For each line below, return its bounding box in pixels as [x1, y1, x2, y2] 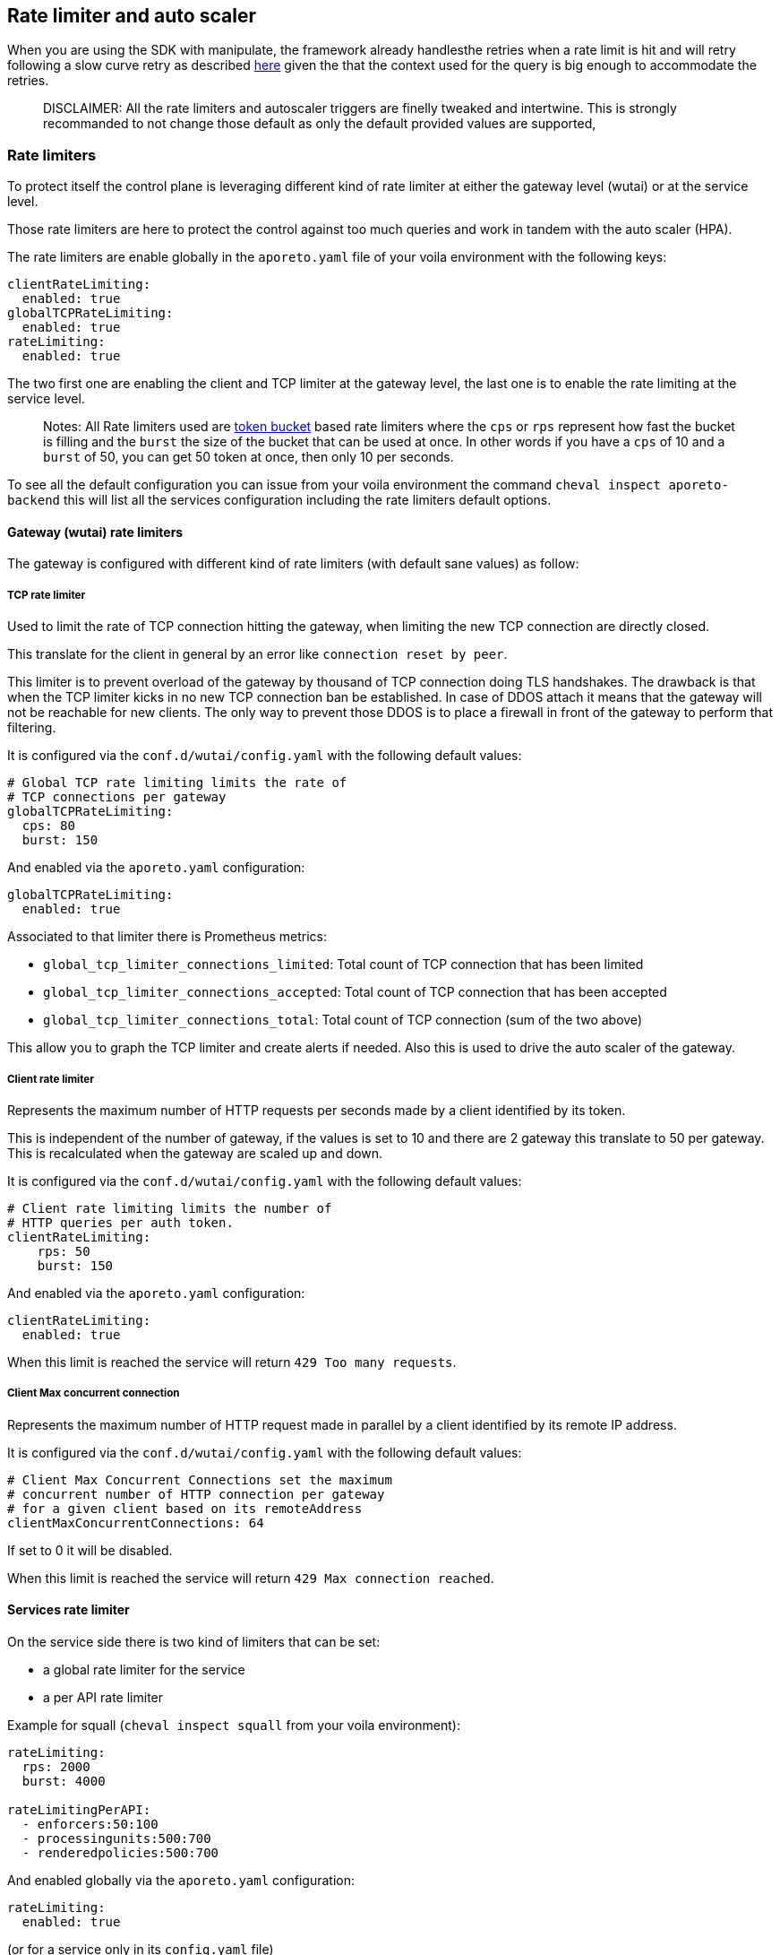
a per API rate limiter [43, 1689, 164, 1705]
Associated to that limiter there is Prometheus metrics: [7, 929, 327, 945]
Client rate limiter [7, 1072, 94, 1086]
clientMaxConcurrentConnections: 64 [7, 1515, 264, 1530]
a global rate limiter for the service [43, 1661, 245, 1677]
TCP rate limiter [7, 588, 86, 601]
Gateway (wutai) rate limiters [7, 523, 184, 540]
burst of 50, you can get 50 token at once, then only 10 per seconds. [43, 449, 454, 465]
